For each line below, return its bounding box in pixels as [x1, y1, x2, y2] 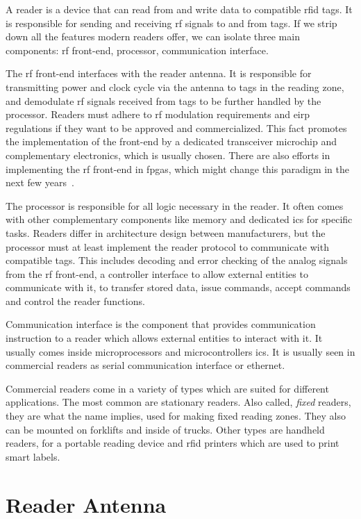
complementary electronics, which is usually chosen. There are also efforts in [6, 147, 330, 162]
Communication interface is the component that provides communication [6, 317, 316, 331]
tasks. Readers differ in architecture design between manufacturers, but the [6, 225, 326, 240]
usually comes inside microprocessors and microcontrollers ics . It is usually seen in [6, 344, 355, 359]
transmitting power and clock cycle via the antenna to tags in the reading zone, [6, 79, 344, 94]
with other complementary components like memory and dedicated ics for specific [6, 212, 353, 226]
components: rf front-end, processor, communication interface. [6, 42, 269, 57]
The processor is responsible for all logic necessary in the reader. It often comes [6, 198, 344, 213]
